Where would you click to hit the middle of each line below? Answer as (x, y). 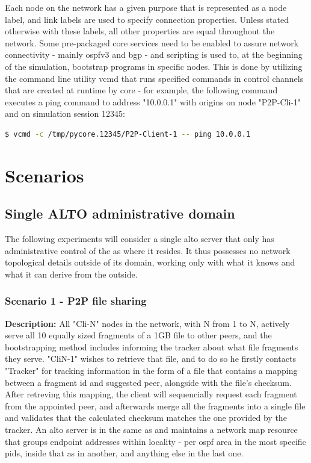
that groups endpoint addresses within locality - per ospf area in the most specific (155, 441)
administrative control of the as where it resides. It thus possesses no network (148, 250)
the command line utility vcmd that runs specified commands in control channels (154, 78)
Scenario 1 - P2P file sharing (76, 301)
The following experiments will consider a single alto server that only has (140, 239)
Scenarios (45, 175)
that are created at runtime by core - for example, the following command (141, 90)
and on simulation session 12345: (65, 113)
